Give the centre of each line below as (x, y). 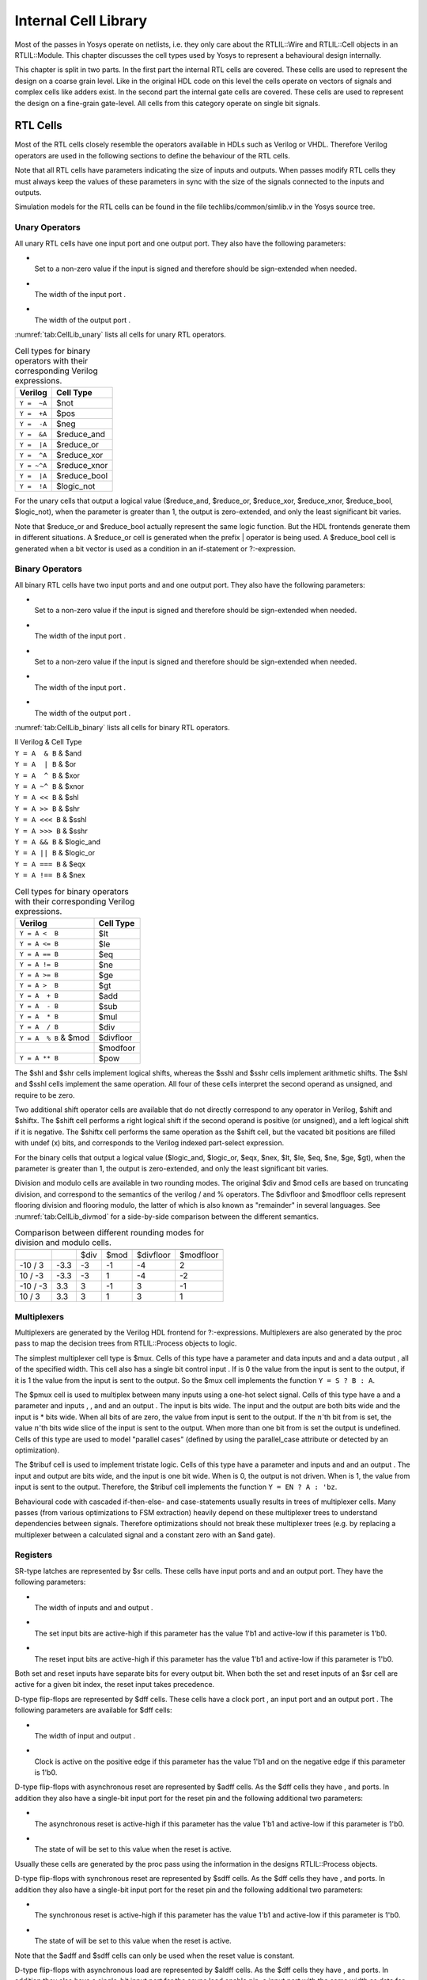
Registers (34, 1555)
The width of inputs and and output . (94, 1607)
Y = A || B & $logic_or (55, 853)
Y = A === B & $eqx (50, 864)
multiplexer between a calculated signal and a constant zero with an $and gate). (145, 1534)
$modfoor (117, 1048)
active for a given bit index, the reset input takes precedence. (115, 1685)
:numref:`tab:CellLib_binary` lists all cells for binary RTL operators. (122, 727)
